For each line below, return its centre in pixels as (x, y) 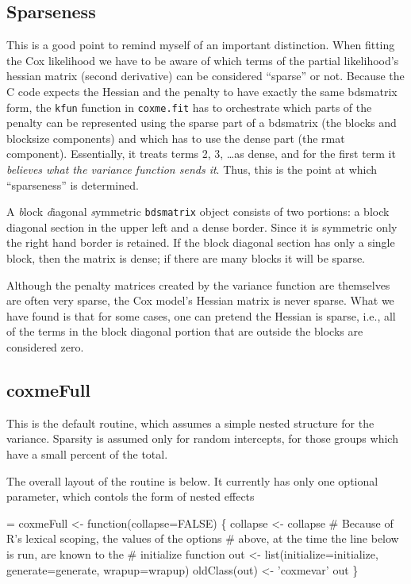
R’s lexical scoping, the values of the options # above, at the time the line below (203, 538)
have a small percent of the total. (87, 454)
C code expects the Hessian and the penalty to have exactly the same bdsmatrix (202, 91)
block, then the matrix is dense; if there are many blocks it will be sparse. (186, 258)
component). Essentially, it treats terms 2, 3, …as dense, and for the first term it (201, 154)
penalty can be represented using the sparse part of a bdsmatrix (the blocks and (202, 123)
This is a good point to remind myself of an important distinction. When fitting (201, 45)
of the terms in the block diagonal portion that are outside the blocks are (185, 331)
